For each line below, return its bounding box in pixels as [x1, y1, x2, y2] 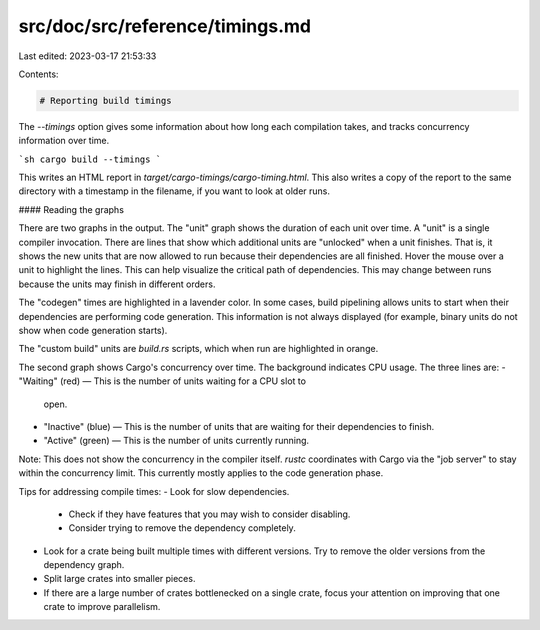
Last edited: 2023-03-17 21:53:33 [18, 50, 157, 62]
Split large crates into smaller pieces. [43, 573, 196, 585]
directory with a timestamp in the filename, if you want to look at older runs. [18, 185, 330, 197]
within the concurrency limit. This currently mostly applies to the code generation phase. [18, 467, 384, 479]
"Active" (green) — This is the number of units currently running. [43, 435, 310, 447]
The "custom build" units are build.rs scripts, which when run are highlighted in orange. [18, 343, 379, 355]
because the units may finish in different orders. [18, 278, 216, 290]
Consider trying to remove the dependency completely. [68, 522, 297, 534]
